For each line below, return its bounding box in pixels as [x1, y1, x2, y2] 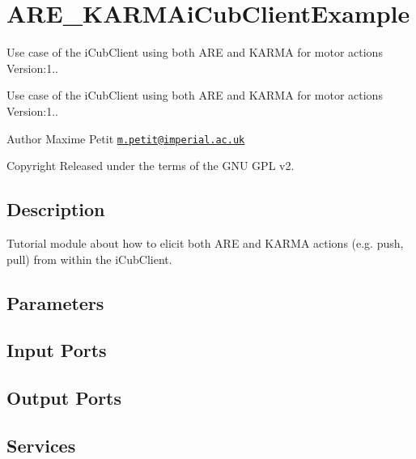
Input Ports [6, 338, 107, 363]
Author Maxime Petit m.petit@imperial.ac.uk [6, 130, 245, 147]
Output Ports [6, 385, 122, 410]
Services [6, 432, 76, 457]
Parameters [6, 290, 104, 315]
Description [6, 197, 105, 222]
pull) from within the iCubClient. [6, 250, 172, 267]
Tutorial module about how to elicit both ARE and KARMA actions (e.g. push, [6, 234, 404, 251]
